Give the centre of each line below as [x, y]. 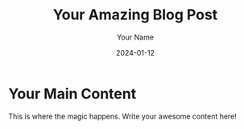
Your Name [135, 37]
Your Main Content [72, 94]
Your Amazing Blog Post [135, 15]
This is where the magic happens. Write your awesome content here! [123, 116]
